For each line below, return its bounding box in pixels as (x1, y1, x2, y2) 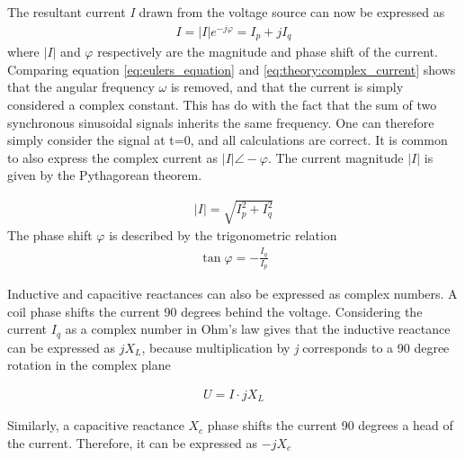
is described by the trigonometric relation (109, 226, 337, 245)
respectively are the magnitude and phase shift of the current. (97, 42, 438, 61)
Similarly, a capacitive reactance (7, 416, 184, 435)
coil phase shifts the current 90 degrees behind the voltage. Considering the (7, 301, 423, 320)
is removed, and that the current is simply (170, 77, 404, 96)
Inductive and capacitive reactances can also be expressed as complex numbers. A (7, 284, 458, 303)
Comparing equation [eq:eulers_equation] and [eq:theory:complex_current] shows (7, 59, 456, 78)
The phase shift (7, 226, 93, 245)
